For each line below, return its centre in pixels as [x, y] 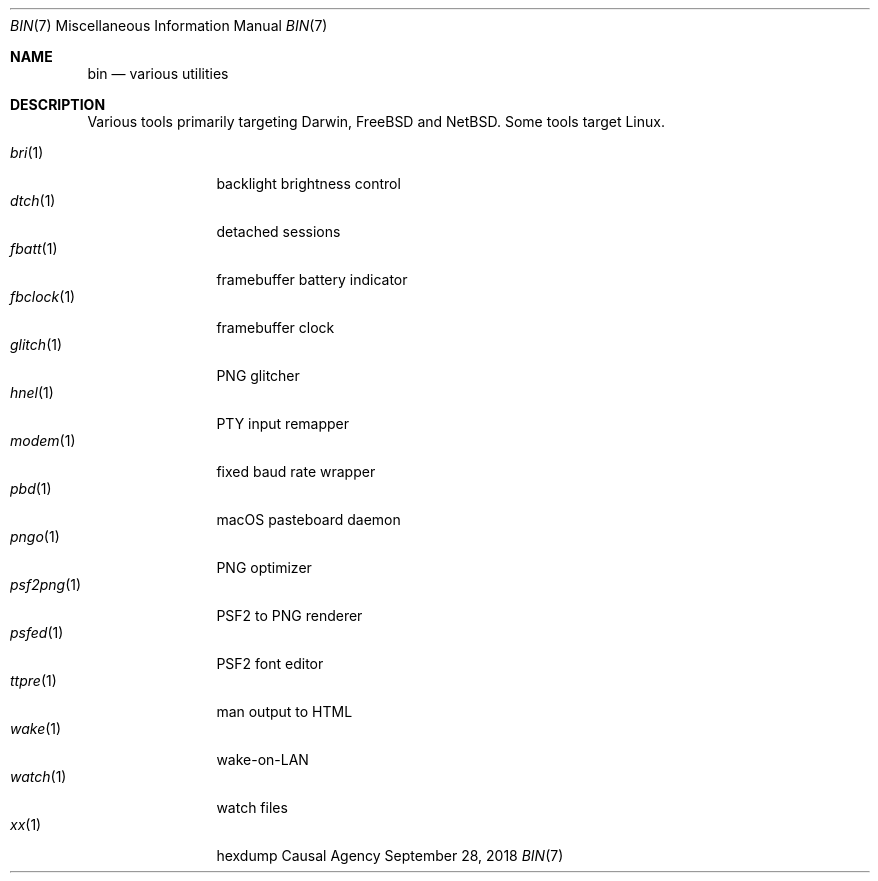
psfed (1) [37, 632]
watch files [252, 807]
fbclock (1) [43, 296]
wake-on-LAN [262, 759]
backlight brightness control [308, 183]
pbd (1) [31, 488]
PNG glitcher [258, 375]
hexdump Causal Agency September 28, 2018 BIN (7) [390, 855]
